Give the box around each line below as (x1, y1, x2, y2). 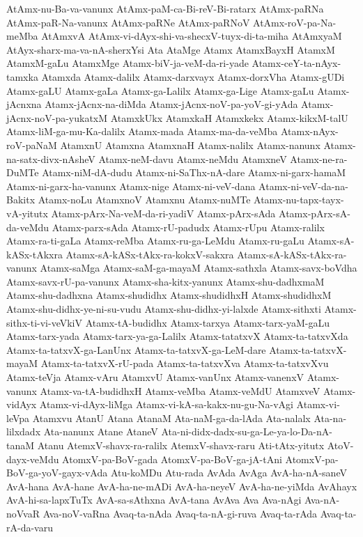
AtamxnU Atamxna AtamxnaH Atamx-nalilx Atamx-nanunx (60, 137, 320, 152)
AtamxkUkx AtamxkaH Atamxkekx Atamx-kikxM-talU (110, 110, 348, 125)
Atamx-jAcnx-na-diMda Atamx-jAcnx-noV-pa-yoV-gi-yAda (45, 97, 298, 111)
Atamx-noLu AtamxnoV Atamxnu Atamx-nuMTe (38, 192, 251, 207)
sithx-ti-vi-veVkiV (6, 315, 82, 329)
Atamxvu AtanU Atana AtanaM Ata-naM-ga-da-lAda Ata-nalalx (32, 410, 311, 425)
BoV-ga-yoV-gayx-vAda (6, 465, 108, 480)
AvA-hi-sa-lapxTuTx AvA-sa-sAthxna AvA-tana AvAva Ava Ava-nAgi (6, 492, 302, 507)
